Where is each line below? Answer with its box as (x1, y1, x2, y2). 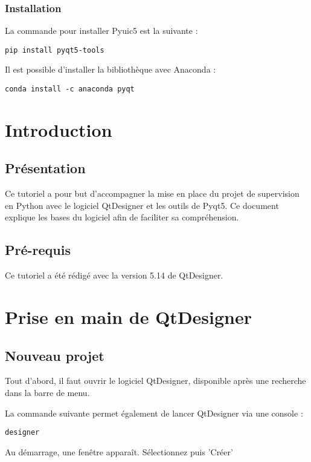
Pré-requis (5, 240, 71, 259)
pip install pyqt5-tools (5, 45, 104, 54)
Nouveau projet (5, 346, 104, 365)
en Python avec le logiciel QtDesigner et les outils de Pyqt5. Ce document (5, 199, 279, 211)
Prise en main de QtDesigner (5, 305, 252, 329)
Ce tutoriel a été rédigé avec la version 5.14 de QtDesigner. (5, 269, 223, 282)
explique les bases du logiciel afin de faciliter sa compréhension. (5, 211, 239, 223)
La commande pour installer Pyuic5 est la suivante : (5, 24, 198, 37)
